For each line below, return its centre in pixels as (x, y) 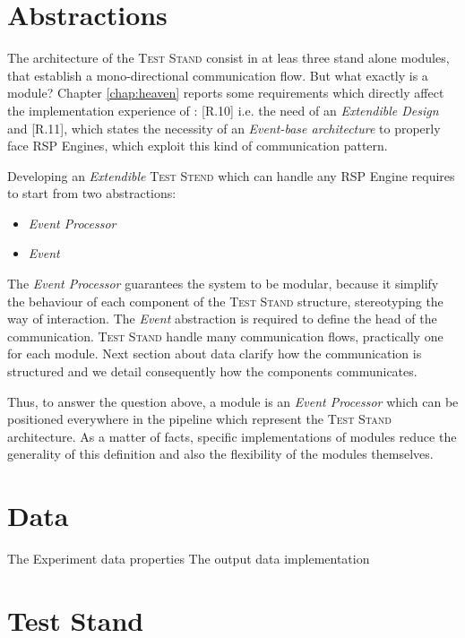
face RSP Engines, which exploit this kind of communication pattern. (198, 146)
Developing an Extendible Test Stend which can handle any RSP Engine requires (231, 175)
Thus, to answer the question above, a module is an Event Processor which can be (233, 401)
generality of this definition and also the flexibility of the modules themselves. (220, 454)
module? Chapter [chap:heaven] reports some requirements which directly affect (226, 93)
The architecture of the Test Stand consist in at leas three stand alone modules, (228, 58)
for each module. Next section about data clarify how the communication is (215, 353)
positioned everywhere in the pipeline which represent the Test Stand (199, 419)
